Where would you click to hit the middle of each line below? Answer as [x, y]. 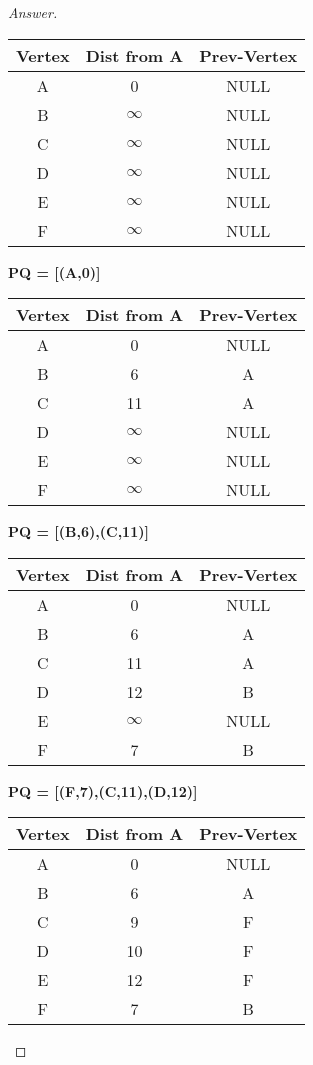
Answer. [33, 12]
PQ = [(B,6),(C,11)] [78, 531]
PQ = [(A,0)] [54, 271]
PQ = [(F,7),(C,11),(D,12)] [103, 790]
